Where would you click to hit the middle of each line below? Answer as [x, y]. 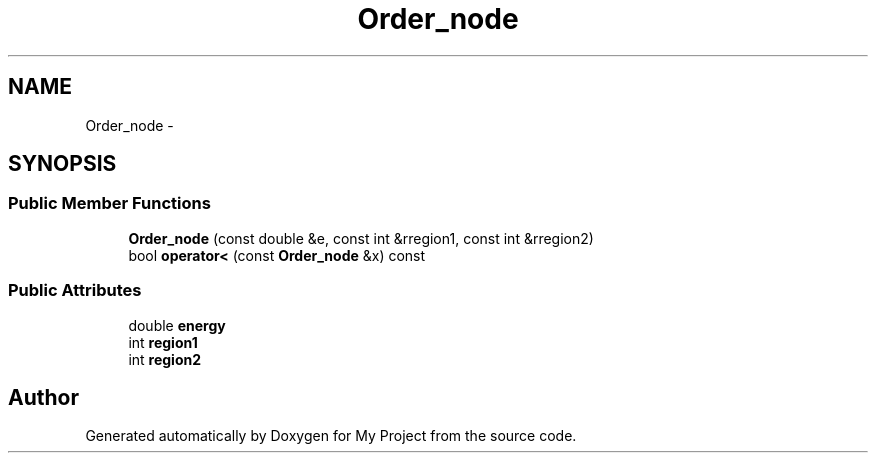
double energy [177, 325]
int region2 [165, 359]
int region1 [163, 342]
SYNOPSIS [62, 164]
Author [43, 397]
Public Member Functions [109, 203]
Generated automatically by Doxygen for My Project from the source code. [331, 436]
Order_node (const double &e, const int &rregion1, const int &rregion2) [361, 238]
